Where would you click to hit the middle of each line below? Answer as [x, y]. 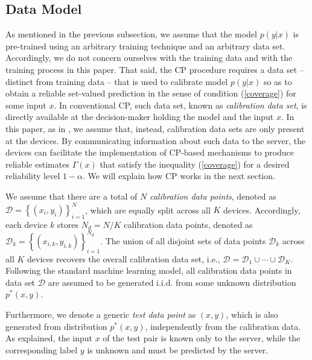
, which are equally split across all [148, 210]
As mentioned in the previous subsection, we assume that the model [131, 34]
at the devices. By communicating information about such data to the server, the [156, 140]
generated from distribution [56, 326]
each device [27, 224]
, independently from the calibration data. [223, 326]
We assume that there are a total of [72, 196]
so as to [278, 81]
